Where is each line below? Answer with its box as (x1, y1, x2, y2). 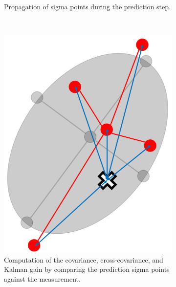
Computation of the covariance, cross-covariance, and (4, 254, 163, 265)
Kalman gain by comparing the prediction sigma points (4, 264, 170, 274)
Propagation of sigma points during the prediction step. (4, 1, 171, 11)
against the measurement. (4, 274, 81, 284)
